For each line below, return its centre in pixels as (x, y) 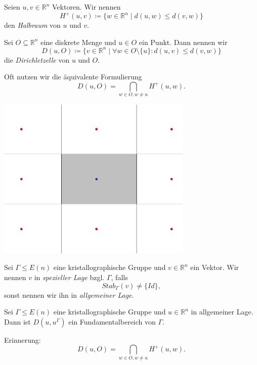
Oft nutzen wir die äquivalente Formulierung (73, 77)
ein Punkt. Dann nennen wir (183, 42)
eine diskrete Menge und (78, 42)
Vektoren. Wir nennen (86, 7)
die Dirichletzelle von (37, 59)
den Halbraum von (32, 25)
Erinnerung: (23, 339)
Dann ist (17, 321)
